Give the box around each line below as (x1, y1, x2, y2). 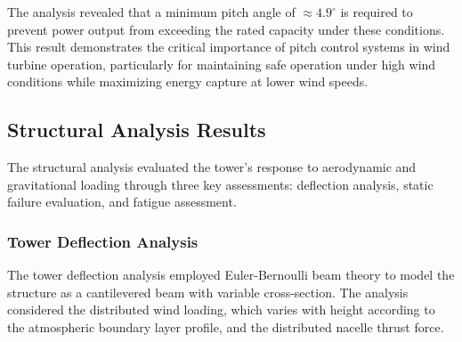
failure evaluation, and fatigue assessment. (7, 192, 237, 211)
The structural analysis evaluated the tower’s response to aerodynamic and (7, 158, 417, 176)
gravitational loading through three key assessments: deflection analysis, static (7, 175, 434, 193)
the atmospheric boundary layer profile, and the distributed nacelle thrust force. (7, 317, 444, 336)
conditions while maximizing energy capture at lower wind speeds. (7, 72, 369, 91)
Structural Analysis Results (7, 116, 266, 143)
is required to (340, 3, 413, 20)
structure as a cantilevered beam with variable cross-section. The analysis (7, 282, 409, 301)
